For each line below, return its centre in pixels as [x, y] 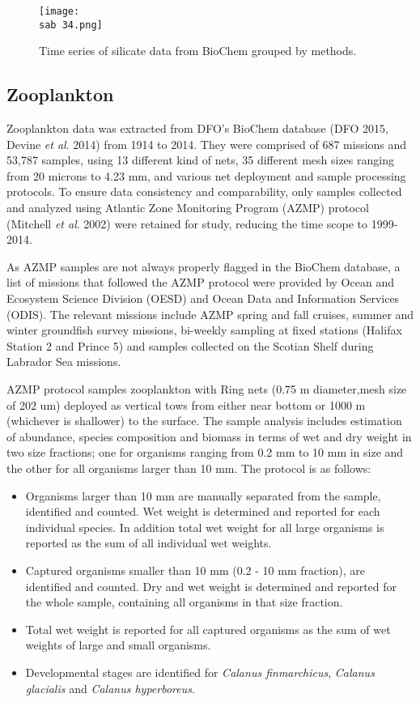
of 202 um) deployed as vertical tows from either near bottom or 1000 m [186, 404]
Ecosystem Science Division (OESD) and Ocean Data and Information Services [203, 298]
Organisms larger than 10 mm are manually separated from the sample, [203, 495]
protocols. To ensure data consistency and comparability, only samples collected [204, 191]
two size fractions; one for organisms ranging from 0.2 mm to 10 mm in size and [205, 452]
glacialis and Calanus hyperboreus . [110, 688]
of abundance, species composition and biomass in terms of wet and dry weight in [209, 436]
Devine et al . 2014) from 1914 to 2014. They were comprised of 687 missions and [207, 144]
